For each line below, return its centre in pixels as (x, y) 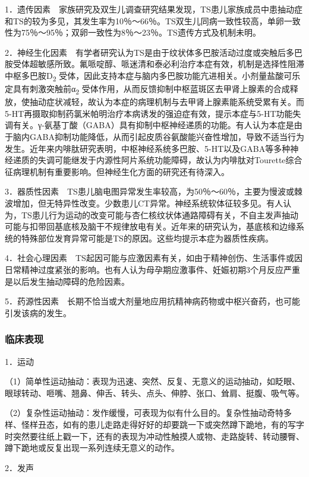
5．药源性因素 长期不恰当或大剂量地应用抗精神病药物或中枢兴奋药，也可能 (152, 301)
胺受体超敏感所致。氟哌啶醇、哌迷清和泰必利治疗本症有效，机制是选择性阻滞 (154, 64)
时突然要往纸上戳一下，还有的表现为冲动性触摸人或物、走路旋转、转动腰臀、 (154, 436)
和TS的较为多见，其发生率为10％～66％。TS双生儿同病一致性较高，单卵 (144, 20)
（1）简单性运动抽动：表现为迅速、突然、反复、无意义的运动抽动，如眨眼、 (152, 381)
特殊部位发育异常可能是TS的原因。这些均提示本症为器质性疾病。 (147, 238)
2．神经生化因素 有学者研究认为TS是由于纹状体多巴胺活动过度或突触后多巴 (154, 52)
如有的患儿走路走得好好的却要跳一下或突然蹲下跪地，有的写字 (183, 424)
